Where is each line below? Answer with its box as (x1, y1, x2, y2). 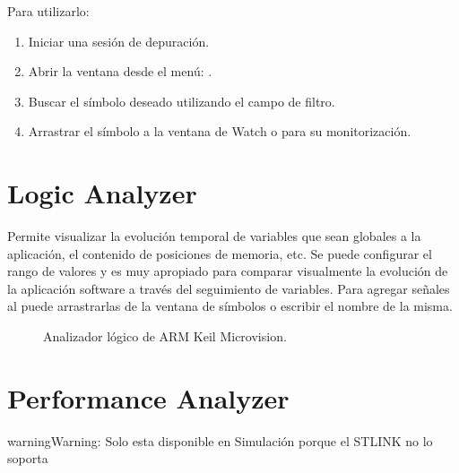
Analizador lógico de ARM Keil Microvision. (43, 327, 287, 346)
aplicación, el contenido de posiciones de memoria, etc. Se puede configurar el (7, 244, 432, 262)
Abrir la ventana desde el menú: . (28, 62, 212, 81)
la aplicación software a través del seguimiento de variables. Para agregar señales (7, 279, 450, 297)
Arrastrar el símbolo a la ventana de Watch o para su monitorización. (28, 122, 411, 141)
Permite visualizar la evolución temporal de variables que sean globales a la (7, 227, 421, 245)
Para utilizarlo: (7, 2, 90, 20)
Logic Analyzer (7, 175, 197, 211)
